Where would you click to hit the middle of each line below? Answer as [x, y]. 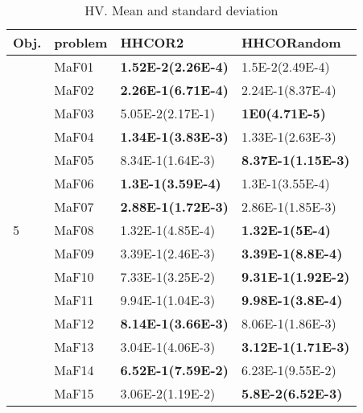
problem [81, 42]
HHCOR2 [152, 42]
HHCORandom [291, 42]
